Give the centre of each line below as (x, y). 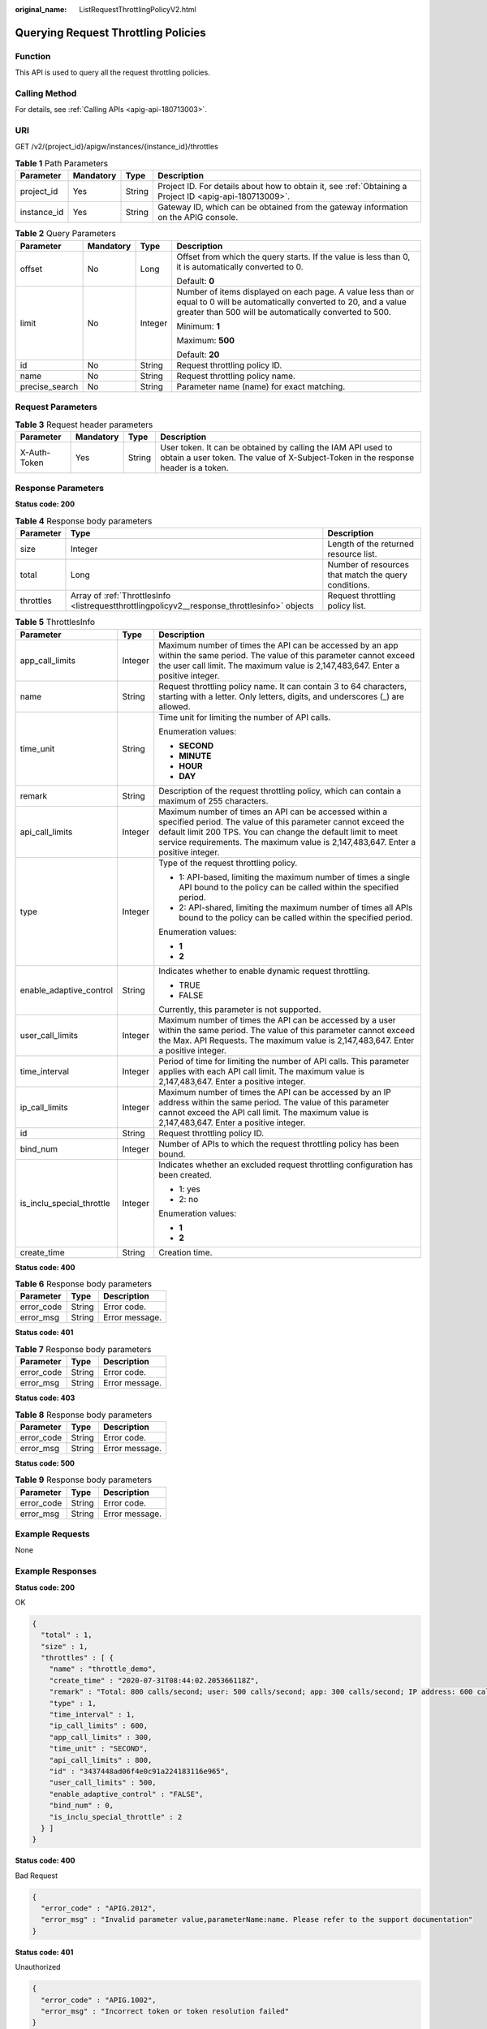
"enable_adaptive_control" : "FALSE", (126, 1794)
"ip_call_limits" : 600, (99, 1726)
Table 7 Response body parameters (83, 1349)
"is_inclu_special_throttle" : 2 (116, 1817)
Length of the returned (371, 544)
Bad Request (37, 1876)
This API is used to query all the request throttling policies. (112, 72)
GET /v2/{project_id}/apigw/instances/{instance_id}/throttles (116, 147)
